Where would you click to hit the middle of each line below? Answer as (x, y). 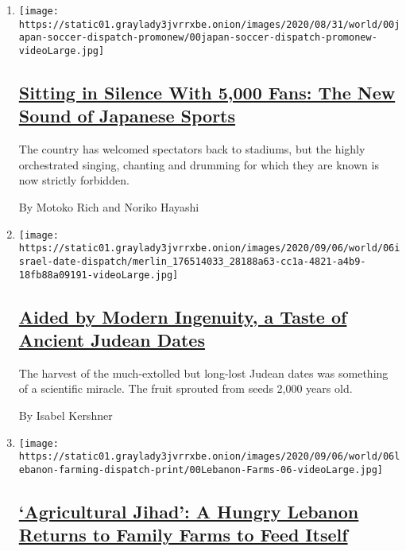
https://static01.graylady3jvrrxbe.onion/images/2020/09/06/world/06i (209, 248)
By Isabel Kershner (66, 415)
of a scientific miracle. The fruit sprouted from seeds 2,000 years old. (186, 388)
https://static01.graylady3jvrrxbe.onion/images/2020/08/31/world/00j (209, 24)
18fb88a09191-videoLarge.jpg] (99, 275)
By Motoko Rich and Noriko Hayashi (109, 207)
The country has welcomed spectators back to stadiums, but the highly (192, 149)
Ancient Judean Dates (112, 340)
